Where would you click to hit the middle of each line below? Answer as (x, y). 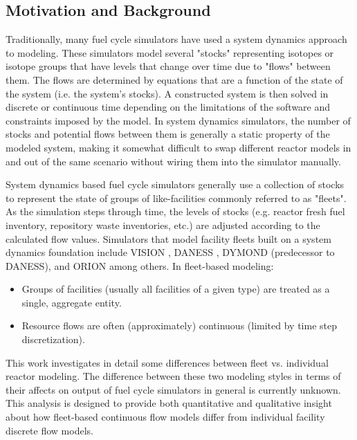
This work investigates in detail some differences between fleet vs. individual (167, 362)
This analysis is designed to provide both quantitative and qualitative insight (169, 403)
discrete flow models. (49, 430)
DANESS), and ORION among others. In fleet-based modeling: (140, 265)
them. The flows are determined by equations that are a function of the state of (174, 79)
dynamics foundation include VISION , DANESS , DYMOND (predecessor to (170, 252)
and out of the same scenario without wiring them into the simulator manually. (173, 161)
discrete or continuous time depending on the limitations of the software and (168, 107)
